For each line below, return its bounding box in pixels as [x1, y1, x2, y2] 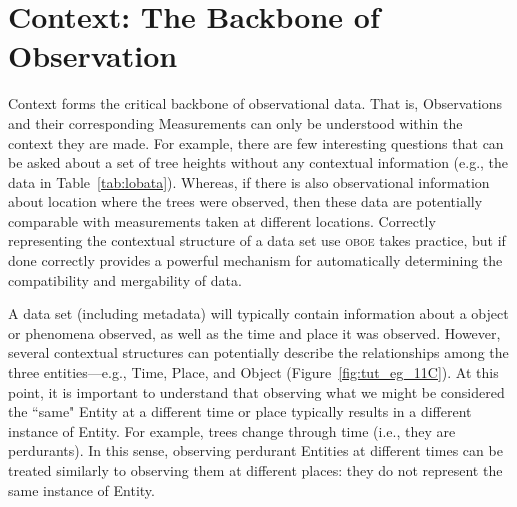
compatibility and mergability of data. [8, 269, 242, 290]
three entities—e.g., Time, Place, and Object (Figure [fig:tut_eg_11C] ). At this [8, 362, 499, 383]
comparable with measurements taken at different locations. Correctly [8, 210, 436, 231]
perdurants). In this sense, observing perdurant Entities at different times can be [8, 440, 503, 461]
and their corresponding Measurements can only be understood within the [8, 112, 463, 133]
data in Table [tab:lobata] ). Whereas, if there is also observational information [8, 171, 490, 192]
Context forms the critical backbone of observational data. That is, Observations [8, 93, 503, 114]
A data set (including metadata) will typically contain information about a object [8, 303, 509, 324]
